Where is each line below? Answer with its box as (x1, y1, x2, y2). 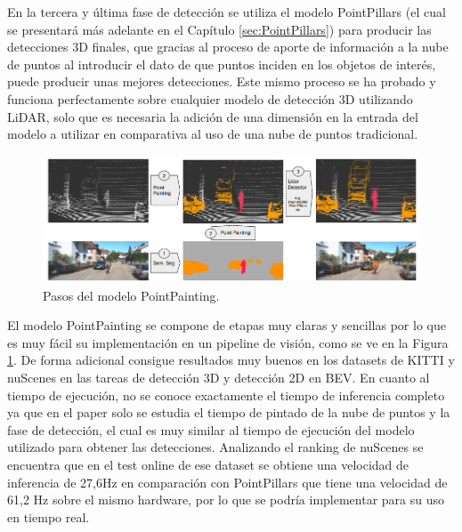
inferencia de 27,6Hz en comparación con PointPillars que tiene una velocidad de (7, 472, 448, 491)
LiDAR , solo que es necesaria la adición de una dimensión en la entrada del (7, 107, 418, 125)
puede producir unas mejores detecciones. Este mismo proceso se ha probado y (7, 72, 436, 91)
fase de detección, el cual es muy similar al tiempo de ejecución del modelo (7, 420, 415, 439)
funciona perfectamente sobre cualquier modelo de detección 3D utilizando (7, 89, 413, 108)
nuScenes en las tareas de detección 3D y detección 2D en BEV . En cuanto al (7, 367, 430, 386)
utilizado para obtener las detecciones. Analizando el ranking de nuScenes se (7, 438, 424, 456)
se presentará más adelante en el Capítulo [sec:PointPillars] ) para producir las (7, 20, 432, 38)
